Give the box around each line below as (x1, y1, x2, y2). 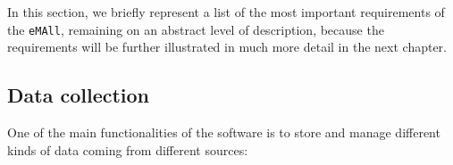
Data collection (7, 81, 150, 109)
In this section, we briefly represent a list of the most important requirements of (7, 3, 445, 21)
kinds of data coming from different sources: (7, 140, 248, 159)
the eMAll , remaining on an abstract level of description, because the (7, 20, 384, 38)
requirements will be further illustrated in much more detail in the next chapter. (7, 37, 448, 56)
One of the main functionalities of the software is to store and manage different (7, 123, 440, 142)
